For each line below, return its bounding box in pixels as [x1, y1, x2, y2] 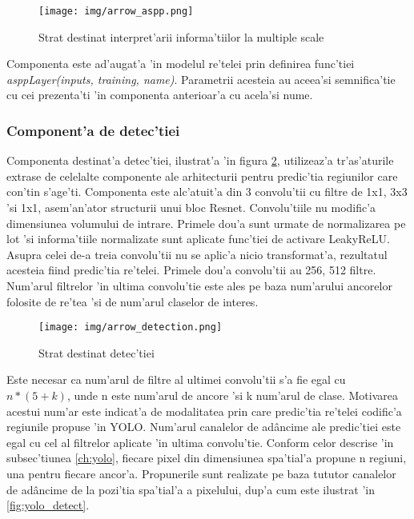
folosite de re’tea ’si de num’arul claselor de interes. [6, 293, 259, 309]
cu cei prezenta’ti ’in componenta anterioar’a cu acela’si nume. [6, 86, 313, 103]
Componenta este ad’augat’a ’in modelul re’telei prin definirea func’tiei [6, 55, 355, 72]
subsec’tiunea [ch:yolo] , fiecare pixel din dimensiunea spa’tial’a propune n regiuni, [6, 449, 407, 466]
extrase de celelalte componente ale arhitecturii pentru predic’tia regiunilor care [6, 167, 398, 184]
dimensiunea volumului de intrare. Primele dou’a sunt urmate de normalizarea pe [6, 214, 406, 231]
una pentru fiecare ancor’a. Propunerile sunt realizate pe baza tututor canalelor [6, 465, 396, 481]
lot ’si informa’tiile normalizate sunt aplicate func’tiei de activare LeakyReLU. [6, 230, 390, 247]
